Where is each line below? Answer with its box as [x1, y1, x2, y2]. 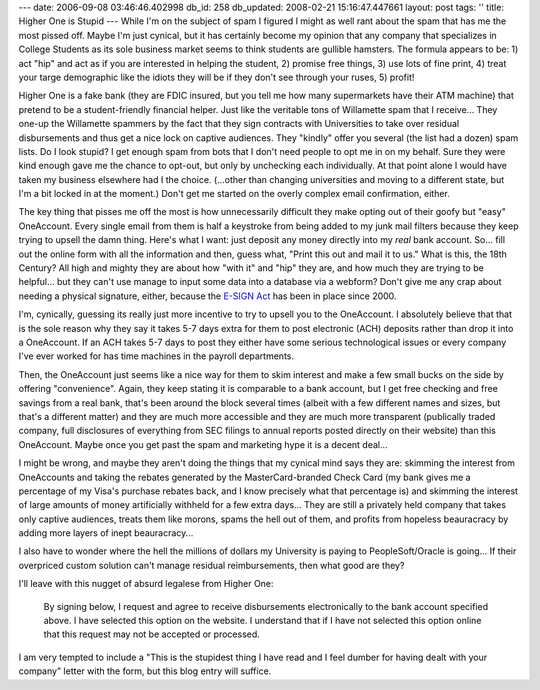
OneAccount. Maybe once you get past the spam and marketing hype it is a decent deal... [18, 438, 389, 450]
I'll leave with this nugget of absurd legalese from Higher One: [18, 578, 274, 590]
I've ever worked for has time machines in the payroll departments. [18, 350, 295, 362]
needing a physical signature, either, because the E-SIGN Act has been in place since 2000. [18, 290, 397, 302]
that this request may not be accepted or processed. [43, 628, 260, 640]
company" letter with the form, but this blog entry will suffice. [18, 665, 272, 677]
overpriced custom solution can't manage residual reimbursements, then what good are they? [18, 559, 405, 571]
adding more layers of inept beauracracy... [18, 527, 194, 539]
